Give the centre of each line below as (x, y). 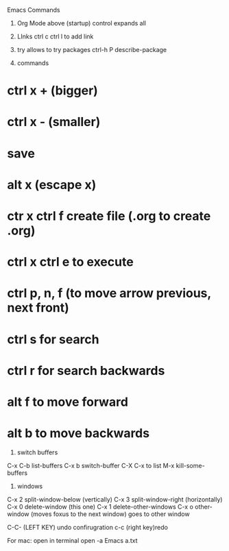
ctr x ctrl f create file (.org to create (109, 216)
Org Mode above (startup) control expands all (81, 23)
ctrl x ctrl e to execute (70, 262)
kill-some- (190, 465)
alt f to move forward (68, 402)
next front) (38, 308)
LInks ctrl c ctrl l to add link (55, 36)
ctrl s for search (53, 339)
